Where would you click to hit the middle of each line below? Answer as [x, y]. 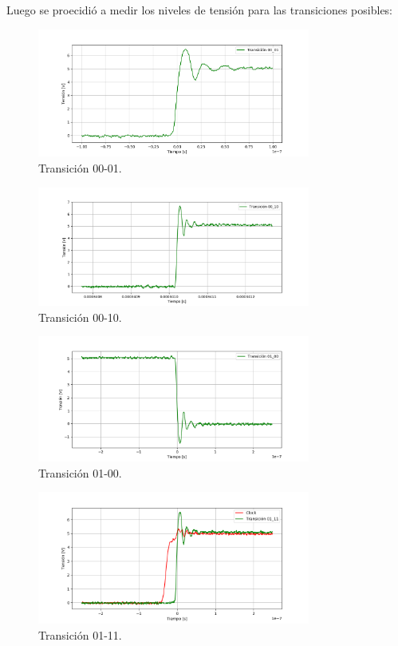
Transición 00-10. [80, 317]
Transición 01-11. [80, 635]
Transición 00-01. [80, 167]
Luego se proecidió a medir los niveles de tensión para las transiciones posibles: [200, 10]
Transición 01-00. [80, 472]
